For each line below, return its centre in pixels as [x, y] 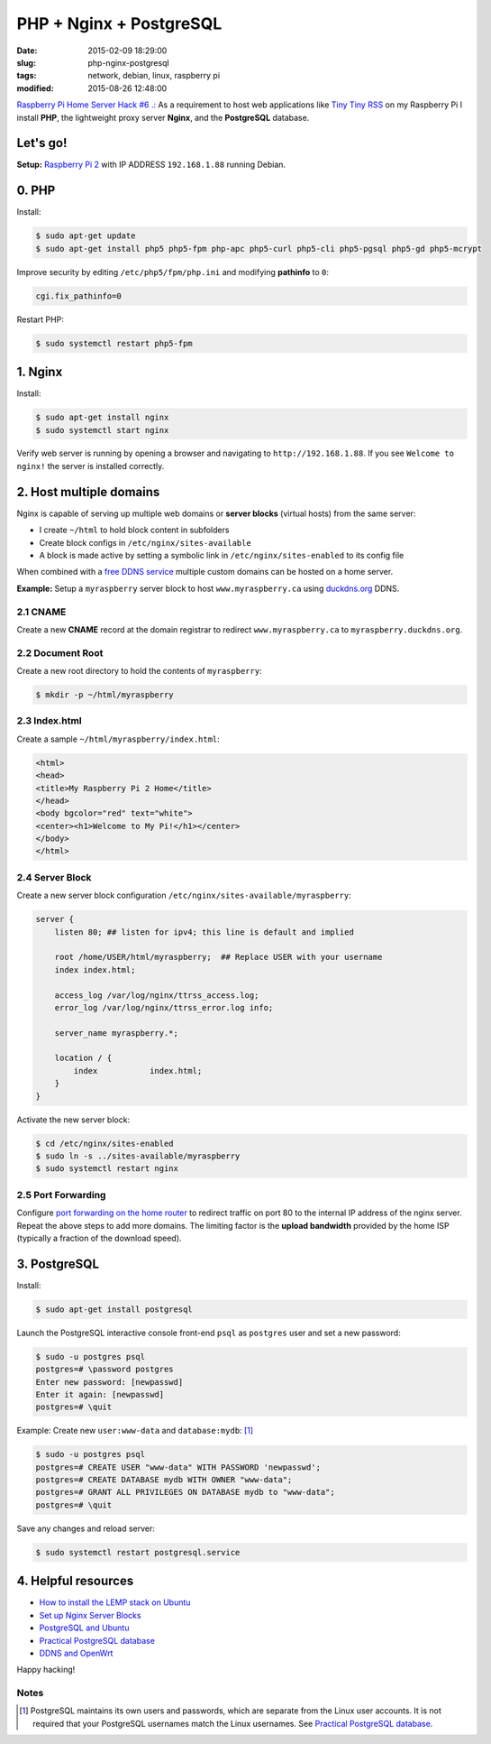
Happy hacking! [46, 1670]
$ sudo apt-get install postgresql [114, 1309]
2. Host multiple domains [88, 492]
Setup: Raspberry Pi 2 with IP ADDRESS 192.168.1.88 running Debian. [151, 165]
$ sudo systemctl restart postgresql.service [138, 1552]
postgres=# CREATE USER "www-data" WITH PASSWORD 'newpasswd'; [178, 1467]
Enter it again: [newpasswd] [100, 1394]
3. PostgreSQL [58, 1264]
